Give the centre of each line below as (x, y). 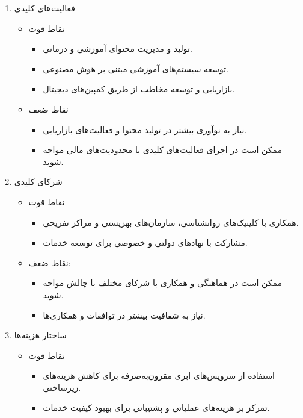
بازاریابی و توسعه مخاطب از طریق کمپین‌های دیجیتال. (139, 89)
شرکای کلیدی (38, 182)
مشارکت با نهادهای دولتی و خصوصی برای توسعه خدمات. (145, 242)
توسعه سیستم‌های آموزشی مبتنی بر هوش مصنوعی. (136, 68)
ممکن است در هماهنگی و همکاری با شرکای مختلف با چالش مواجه (163, 283)
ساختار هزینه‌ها (40, 335)
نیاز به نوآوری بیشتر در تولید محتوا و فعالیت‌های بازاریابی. (145, 129)
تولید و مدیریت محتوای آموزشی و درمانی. (118, 48)
